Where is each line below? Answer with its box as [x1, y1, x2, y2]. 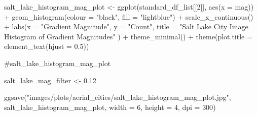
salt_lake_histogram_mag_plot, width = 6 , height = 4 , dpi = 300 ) [4, 101, 216, 112]
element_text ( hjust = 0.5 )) [4, 41, 89, 51]
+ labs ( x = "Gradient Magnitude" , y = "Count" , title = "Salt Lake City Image [4, 21, 248, 32]
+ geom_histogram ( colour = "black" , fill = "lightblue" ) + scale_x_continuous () [4, 11, 253, 22]
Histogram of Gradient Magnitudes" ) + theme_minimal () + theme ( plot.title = [4, 31, 252, 41]
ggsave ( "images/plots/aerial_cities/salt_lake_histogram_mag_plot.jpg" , [4, 92, 231, 102]
